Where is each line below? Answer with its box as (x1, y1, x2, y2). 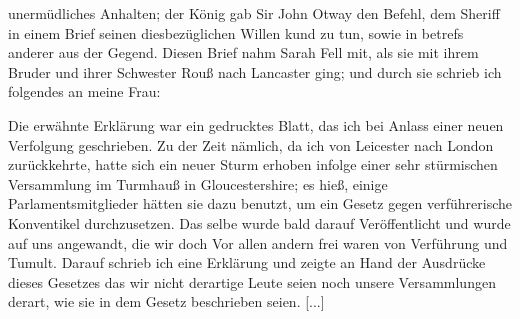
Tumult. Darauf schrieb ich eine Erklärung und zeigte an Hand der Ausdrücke (8, 252, 486, 273)
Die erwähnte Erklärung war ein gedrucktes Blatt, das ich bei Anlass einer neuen (8, 114, 504, 135)
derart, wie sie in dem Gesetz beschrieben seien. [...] (8, 291, 325, 312)
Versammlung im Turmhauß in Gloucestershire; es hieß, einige (8, 173, 388, 194)
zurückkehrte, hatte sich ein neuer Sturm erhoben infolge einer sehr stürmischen (8, 154, 498, 175)
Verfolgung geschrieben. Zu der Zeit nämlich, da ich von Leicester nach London (8, 134, 494, 155)
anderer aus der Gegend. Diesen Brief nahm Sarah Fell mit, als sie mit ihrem (8, 42, 479, 63)
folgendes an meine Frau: (8, 81, 161, 102)
